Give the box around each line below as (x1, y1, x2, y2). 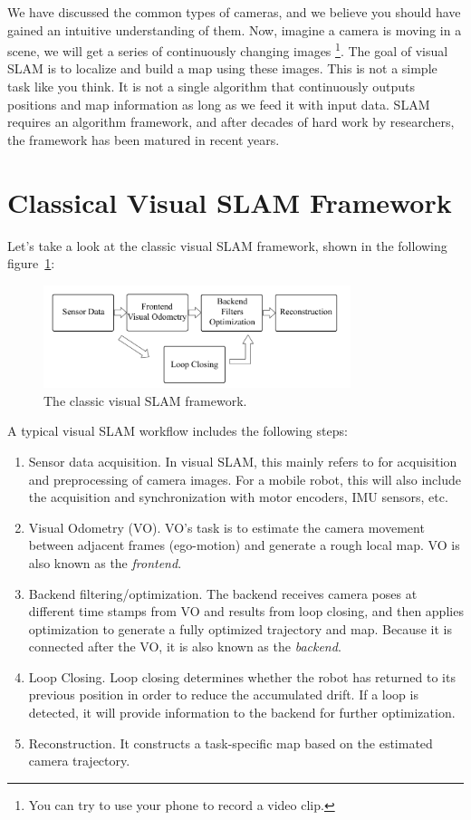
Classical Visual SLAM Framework (7, 183, 452, 220)
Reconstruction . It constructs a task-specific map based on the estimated (28, 733, 433, 752)
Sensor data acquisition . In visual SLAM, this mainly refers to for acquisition (28, 451, 457, 470)
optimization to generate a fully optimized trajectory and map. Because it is (28, 619, 452, 638)
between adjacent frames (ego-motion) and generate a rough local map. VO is (28, 535, 460, 555)
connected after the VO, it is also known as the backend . (28, 637, 341, 656)
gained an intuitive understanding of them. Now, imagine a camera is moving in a (7, 20, 462, 39)
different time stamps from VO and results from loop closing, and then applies (28, 602, 464, 621)
